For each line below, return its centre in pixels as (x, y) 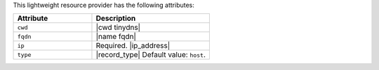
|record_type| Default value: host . (151, 55)
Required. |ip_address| (133, 46)
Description (116, 19)
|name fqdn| (116, 37)
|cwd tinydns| (118, 28)
